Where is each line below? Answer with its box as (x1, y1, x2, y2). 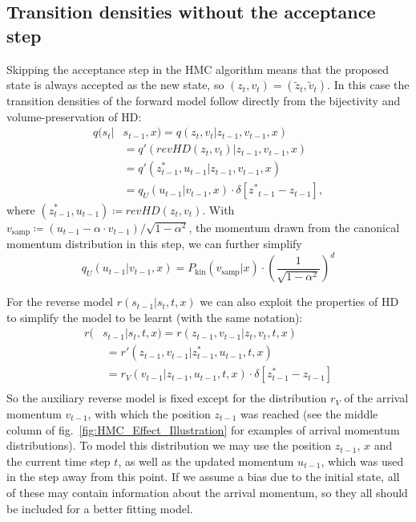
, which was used (321, 452, 404, 469)
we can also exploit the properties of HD (200, 293, 399, 310)
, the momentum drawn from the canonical (188, 218, 400, 235)
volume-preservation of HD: (6, 108, 142, 124)
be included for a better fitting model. (6, 500, 193, 516)
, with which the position (87, 405, 211, 422)
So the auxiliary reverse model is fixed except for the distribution (6, 389, 327, 406)
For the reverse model (6, 293, 113, 310)
